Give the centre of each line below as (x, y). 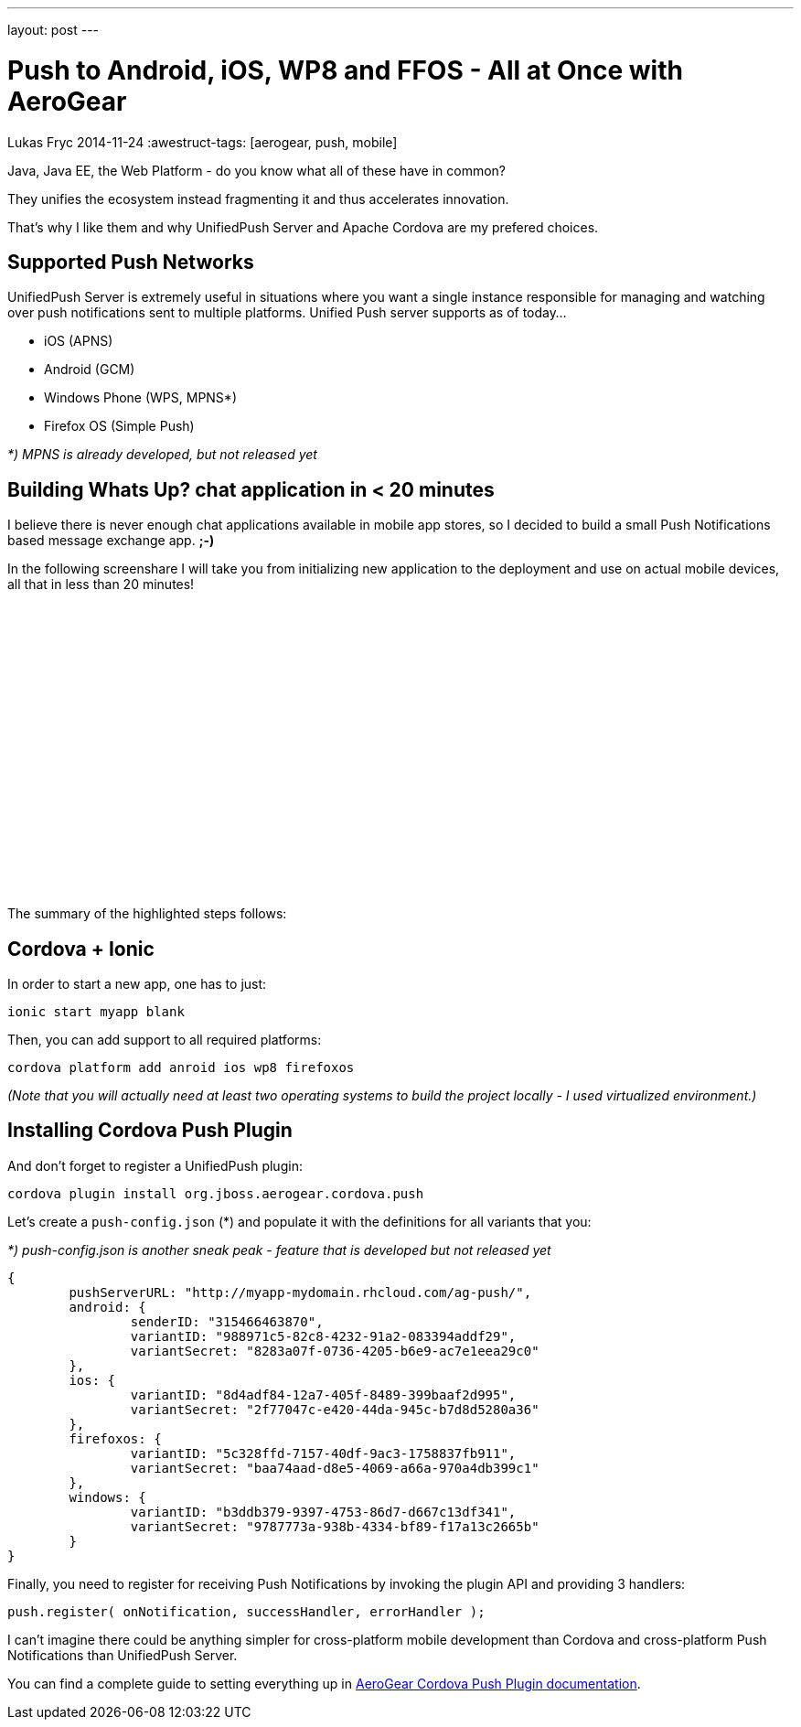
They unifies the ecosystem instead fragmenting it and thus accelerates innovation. (258, 198)
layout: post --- (53, 30)
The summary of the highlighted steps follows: (147, 914)
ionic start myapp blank (96, 1012)
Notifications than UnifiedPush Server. (123, 1655)
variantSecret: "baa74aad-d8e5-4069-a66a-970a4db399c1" (335, 1468)
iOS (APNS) (79, 341)
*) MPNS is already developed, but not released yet (162, 455)
